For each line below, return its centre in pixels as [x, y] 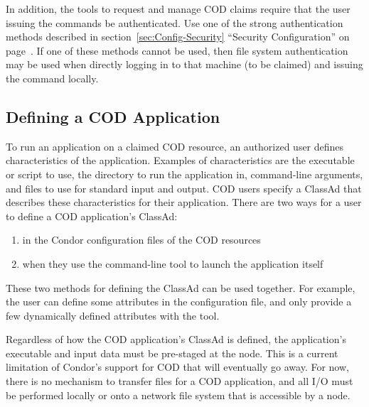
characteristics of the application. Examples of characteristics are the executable [180, 160]
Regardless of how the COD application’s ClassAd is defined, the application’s [176, 339]
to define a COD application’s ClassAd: [92, 216]
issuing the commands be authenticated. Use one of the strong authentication [175, 22]
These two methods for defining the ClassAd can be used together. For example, [181, 287]
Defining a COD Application [113, 116]
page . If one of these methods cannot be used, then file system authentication [177, 50]
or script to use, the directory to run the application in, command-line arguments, [184, 174]
